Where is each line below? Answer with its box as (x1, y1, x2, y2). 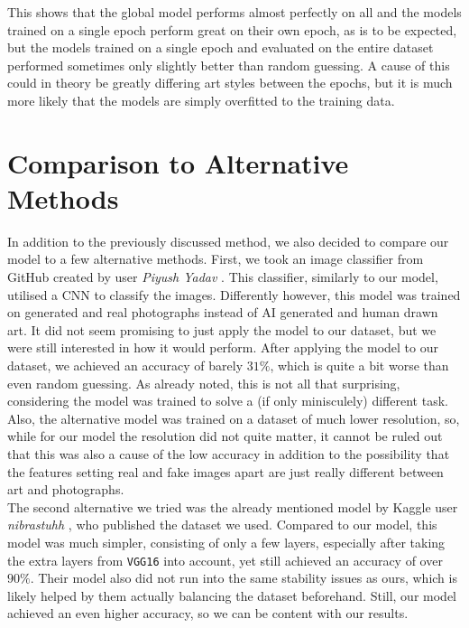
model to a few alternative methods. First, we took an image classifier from (7, 249, 424, 268)
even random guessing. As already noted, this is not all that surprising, (7, 373, 400, 392)
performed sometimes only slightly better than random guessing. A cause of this (7, 55, 450, 74)
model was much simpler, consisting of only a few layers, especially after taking (7, 532, 446, 551)
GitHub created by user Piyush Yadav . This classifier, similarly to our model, (7, 267, 438, 286)
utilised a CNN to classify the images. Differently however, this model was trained (7, 285, 461, 304)
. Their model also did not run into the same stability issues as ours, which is (30, 568, 457, 587)
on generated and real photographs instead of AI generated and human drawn (7, 303, 438, 322)
